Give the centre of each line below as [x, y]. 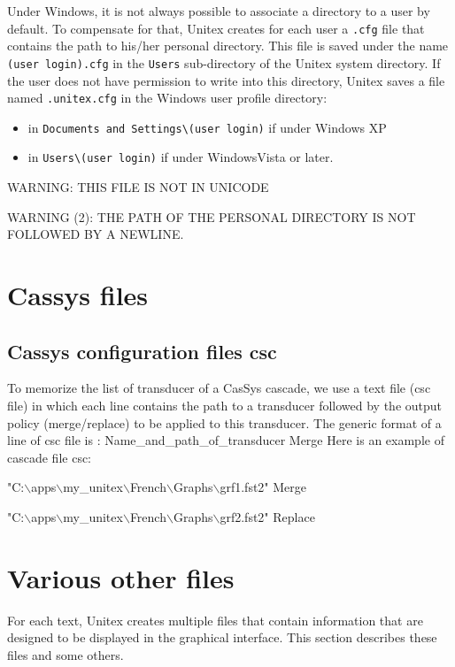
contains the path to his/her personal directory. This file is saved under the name [228, 46]
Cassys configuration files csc [142, 351]
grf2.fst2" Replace [267, 516]
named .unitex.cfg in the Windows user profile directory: [167, 98]
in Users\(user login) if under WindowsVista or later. [181, 157]
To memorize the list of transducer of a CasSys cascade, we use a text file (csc [219, 388]
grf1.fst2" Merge [263, 487]
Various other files [121, 577]
